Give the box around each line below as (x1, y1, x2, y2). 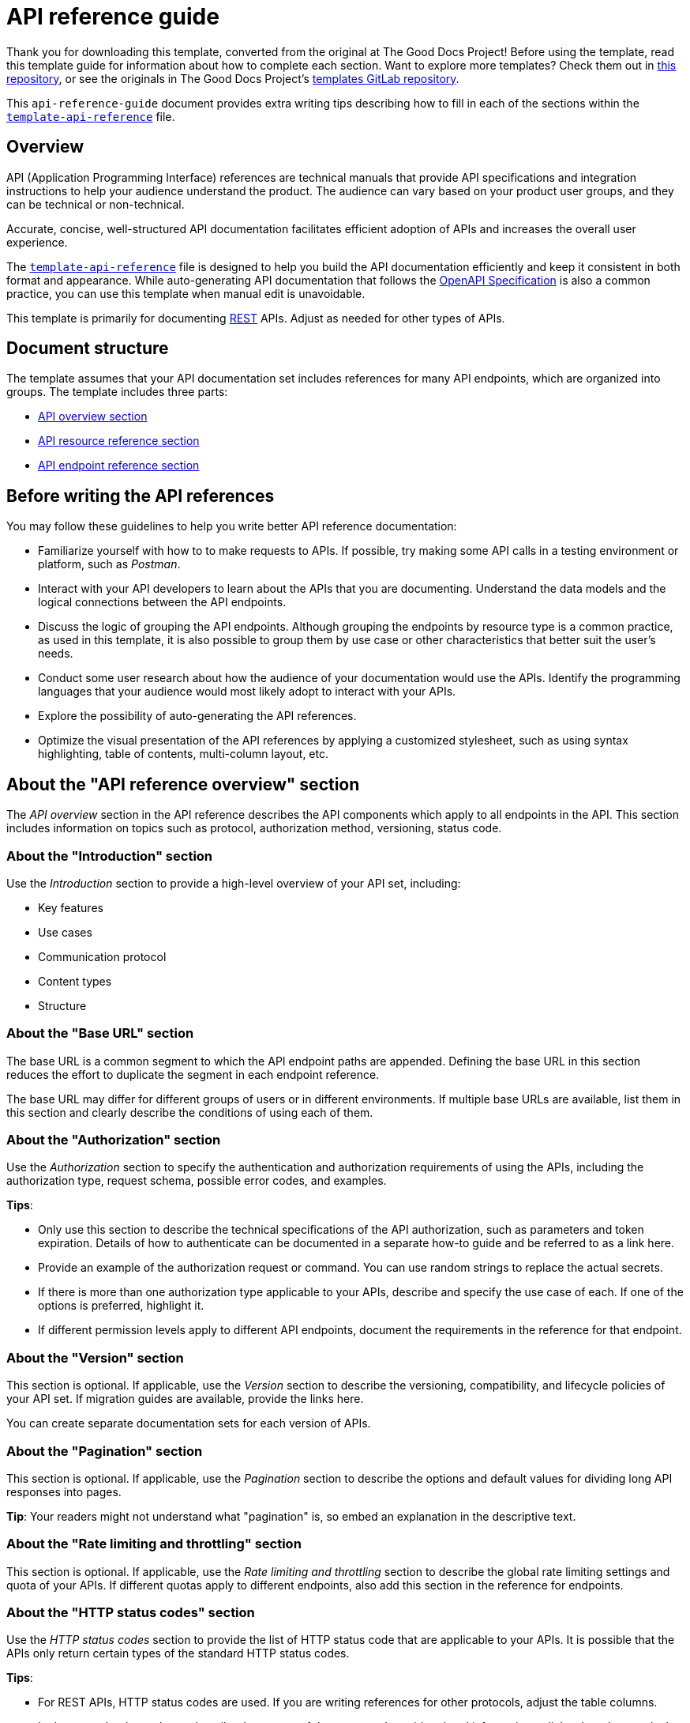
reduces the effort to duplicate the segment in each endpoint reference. (6, 1067, 380, 1081)
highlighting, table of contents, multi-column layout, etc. (38, 747, 328, 761)
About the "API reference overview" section (6, 774, 360, 794)
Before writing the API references (6, 485, 275, 506)
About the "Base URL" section (6, 1025, 194, 1042)
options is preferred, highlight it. (38, 1299, 204, 1313)
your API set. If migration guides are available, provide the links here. (6, 1392, 364, 1406)
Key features (38, 900, 103, 914)
